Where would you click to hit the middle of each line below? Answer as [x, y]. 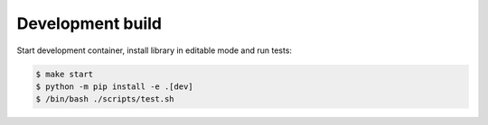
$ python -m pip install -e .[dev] [114, 86]
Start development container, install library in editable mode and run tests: [155, 50]
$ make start [65, 74]
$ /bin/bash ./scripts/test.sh [105, 99]
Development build [89, 23]
